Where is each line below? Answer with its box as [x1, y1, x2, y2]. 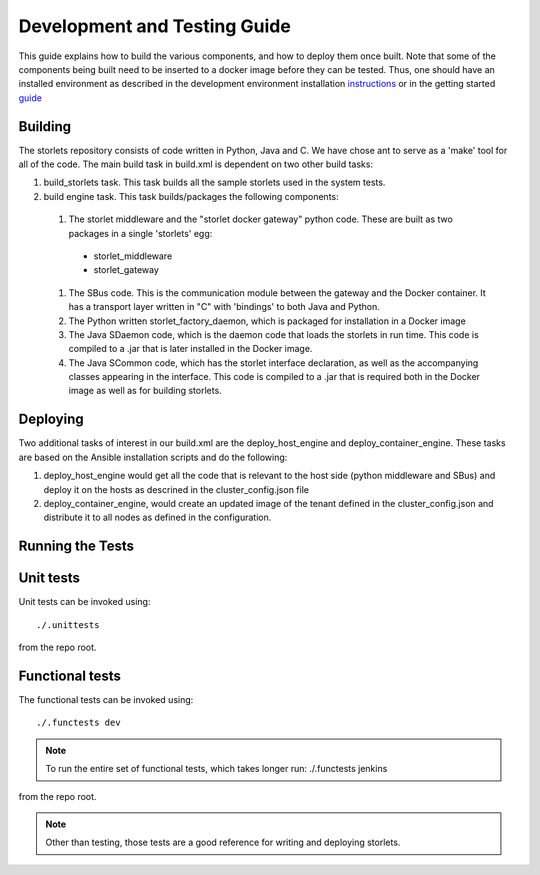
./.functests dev [36, 717, 121, 729]
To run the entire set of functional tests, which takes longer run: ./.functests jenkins [45, 763, 388, 775]
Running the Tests [18, 538, 135, 555]
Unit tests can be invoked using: [18, 596, 151, 608]
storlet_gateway [93, 264, 160, 276]
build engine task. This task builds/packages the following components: [43, 190, 339, 202]
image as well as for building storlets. [68, 385, 222, 397]
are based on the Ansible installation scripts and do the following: [18, 451, 288, 463]
